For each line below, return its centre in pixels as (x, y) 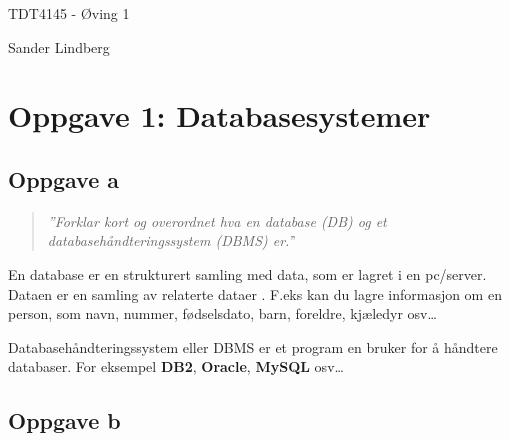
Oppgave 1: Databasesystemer (219, 115)
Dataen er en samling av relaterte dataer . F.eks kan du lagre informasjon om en (255, 293)
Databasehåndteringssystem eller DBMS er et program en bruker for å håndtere (253, 346)
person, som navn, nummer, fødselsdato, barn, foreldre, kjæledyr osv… (222, 313)
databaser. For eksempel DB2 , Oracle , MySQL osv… (176, 366)
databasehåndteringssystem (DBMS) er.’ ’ (171, 240)
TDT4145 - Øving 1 (69, 13)
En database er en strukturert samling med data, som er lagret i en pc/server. (247, 273)
